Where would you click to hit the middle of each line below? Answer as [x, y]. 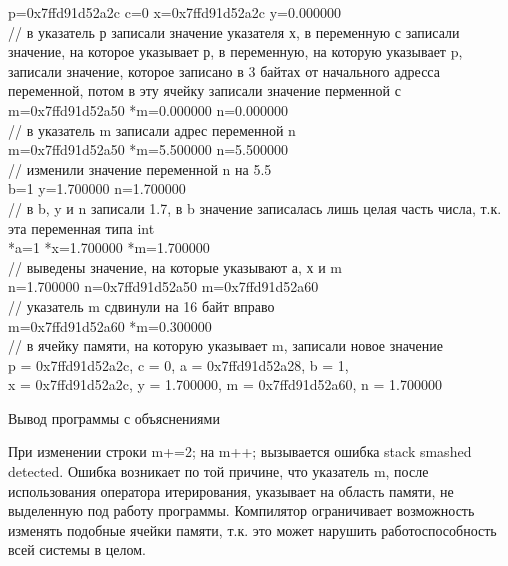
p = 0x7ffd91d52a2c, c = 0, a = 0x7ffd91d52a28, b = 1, [178, 364]
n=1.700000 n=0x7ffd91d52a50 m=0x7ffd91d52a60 [163, 286]
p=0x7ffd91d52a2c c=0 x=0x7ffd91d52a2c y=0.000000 [174, 12]
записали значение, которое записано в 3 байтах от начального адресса [224, 70]
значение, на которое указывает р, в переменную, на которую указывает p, [235, 51]
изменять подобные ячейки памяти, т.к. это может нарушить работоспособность [252, 529]
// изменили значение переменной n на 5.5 [140, 168]
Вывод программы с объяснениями [114, 417]
